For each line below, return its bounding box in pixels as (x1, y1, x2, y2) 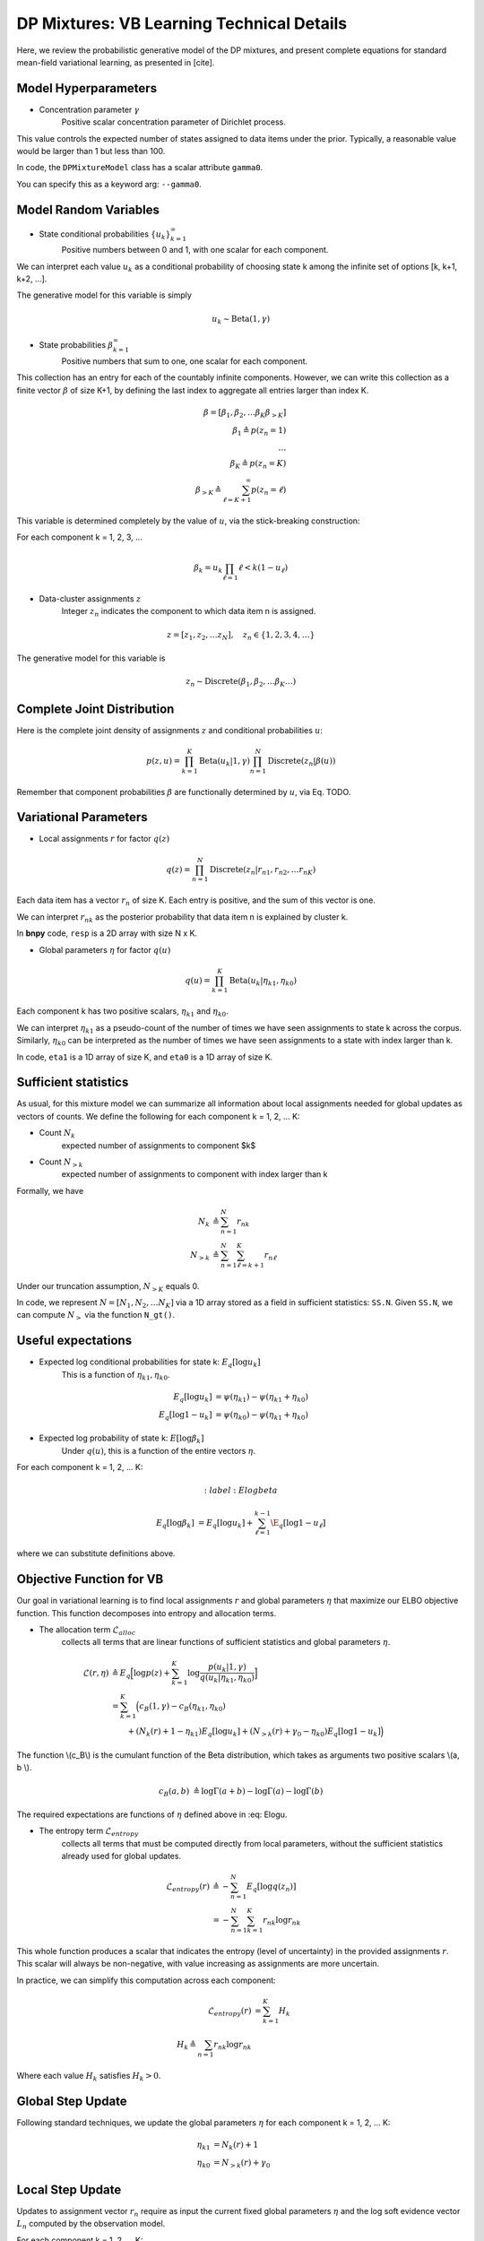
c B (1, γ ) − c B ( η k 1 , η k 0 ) (139, 1701, 226, 1714)
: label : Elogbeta (203, 1485, 278, 1496)
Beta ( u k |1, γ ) (198, 756, 251, 768)
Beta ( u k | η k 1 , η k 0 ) (229, 975, 298, 988)
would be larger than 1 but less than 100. (16, 146, 166, 157)
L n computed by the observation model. (16, 2219, 166, 2231)
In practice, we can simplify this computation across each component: (16, 1975, 277, 1986)
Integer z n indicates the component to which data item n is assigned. (61, 606, 316, 619)
